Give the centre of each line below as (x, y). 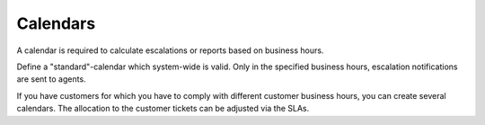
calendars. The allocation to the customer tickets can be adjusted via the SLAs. (163, 109)
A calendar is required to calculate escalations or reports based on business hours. (170, 50)
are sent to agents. (51, 79)
